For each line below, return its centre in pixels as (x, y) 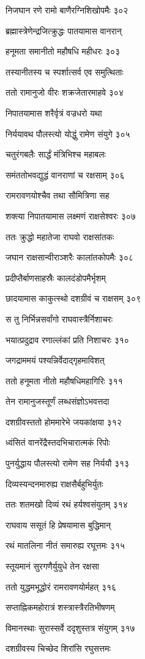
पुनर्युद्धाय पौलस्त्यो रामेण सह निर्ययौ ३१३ (68, 463)
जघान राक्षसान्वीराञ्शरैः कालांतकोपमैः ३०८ (69, 257)
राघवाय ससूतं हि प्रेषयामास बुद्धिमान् (58, 524)
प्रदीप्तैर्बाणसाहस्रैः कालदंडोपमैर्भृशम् (56, 277)
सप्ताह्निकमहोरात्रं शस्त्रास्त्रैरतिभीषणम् (60, 607)
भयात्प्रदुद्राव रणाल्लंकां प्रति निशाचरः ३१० (67, 339)
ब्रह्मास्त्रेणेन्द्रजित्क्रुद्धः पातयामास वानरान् (64, 30)
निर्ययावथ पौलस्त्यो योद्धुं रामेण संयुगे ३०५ (68, 133)
